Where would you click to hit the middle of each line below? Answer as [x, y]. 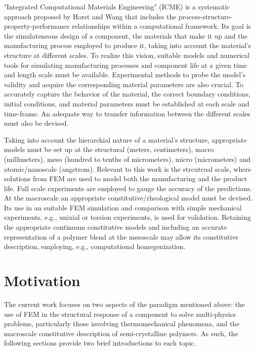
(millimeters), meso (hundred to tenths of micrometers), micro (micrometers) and [127, 159]
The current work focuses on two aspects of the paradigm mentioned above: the [125, 304]
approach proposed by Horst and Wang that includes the [90, 16]
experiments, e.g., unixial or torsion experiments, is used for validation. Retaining [128, 217]
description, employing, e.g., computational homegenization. [95, 246]
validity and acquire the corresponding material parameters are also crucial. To [124, 84]
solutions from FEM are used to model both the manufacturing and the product [126, 178]
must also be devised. [36, 123]
